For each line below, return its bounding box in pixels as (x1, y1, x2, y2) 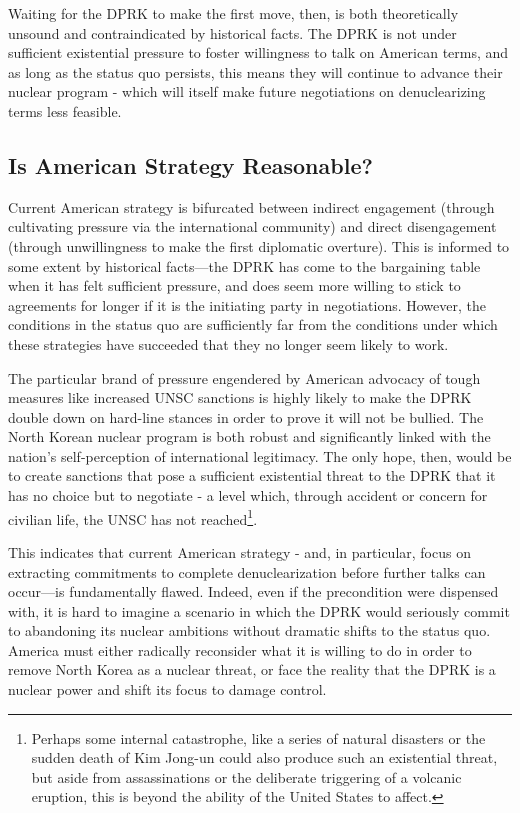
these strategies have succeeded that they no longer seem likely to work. (8, 333, 449, 354)
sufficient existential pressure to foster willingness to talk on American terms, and (8, 42, 509, 63)
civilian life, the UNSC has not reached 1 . (8, 505, 258, 529)
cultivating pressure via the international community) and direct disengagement (8, 216, 497, 237)
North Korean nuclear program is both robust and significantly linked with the (8, 426, 491, 447)
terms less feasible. (8, 100, 122, 121)
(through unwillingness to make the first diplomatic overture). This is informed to (8, 235, 510, 256)
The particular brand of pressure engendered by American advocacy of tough (8, 367, 481, 388)
